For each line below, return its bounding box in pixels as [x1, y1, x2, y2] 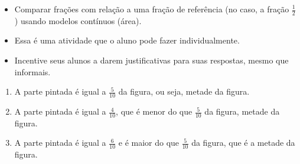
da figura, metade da [204, 105, 280, 118]
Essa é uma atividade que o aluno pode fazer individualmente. [14, 34, 240, 46]
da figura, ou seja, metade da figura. [118, 85, 250, 98]
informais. [14, 65, 51, 78]
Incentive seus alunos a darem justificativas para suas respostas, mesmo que [14, 54, 289, 66]
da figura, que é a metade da [191, 136, 295, 149]
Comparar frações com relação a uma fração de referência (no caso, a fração [14, 3, 289, 15]
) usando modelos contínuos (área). [14, 14, 142, 26]
